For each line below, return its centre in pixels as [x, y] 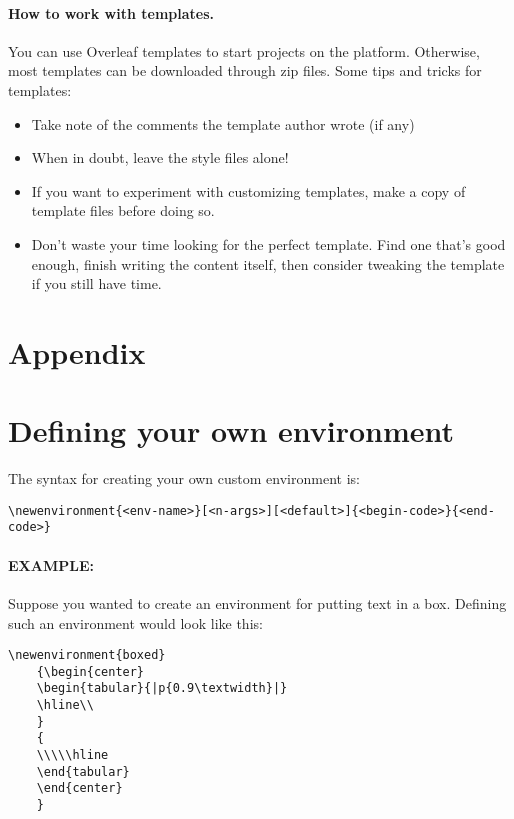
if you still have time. [96, 283]
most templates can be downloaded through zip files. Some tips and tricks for [245, 70]
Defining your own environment [231, 430]
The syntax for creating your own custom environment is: [184, 478]
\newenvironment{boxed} [87, 655]
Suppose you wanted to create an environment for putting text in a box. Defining [257, 602]
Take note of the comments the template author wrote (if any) [223, 123]
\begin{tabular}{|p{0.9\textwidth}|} [162, 688]
